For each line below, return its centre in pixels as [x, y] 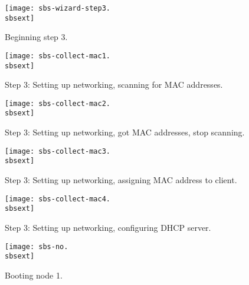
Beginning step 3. [36, 37]
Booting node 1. [34, 275]
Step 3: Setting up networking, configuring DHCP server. [108, 227]
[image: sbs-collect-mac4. [58, 199]
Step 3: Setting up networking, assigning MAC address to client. [121, 180]
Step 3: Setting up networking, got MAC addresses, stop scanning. [125, 132]
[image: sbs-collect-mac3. [58, 151]
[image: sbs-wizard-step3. [58, 8]
